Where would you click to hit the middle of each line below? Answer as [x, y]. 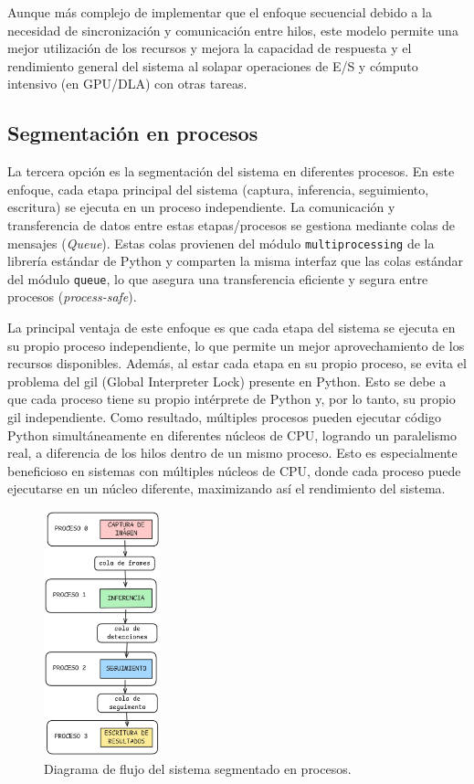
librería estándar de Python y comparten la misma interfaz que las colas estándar [235, 261]
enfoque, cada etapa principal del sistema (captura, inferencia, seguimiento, [218, 189]
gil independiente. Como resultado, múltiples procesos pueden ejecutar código [224, 417]
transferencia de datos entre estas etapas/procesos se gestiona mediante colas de [232, 224]
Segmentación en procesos [133, 133]
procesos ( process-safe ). [72, 297]
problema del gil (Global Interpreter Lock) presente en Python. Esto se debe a [227, 381]
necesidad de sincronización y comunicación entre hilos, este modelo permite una [233, 30]
